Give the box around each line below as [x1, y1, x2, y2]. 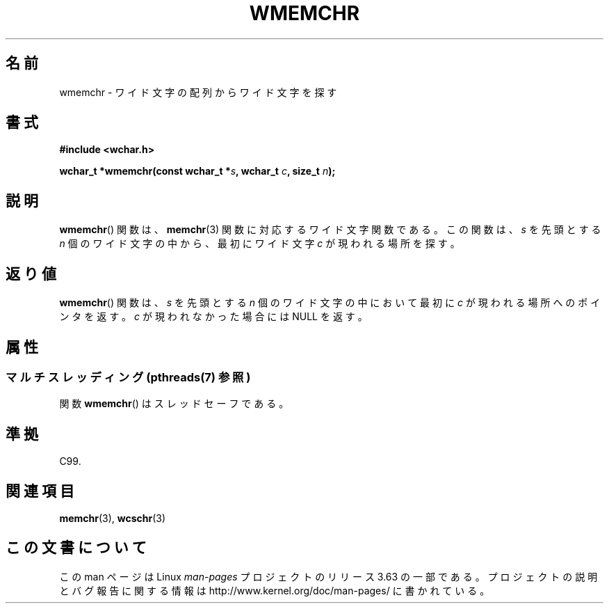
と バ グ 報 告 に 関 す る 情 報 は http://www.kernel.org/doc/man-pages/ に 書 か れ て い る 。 [59, 584, 490, 596]
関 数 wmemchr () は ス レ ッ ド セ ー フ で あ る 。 [59, 397, 289, 410]
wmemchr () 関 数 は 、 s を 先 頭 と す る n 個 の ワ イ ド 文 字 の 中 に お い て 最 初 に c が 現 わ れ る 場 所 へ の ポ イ [59, 296, 601, 309]
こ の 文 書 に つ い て [6, 539, 147, 557]
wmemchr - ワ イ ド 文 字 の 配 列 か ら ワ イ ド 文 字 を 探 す [59, 86, 337, 98]
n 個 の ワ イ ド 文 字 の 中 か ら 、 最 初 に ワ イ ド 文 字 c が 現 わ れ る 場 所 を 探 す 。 [59, 237, 460, 250]
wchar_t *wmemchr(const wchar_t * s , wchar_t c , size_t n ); [59, 165, 336, 177]
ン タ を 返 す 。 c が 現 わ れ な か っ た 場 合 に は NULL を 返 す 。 [59, 310, 368, 323]
